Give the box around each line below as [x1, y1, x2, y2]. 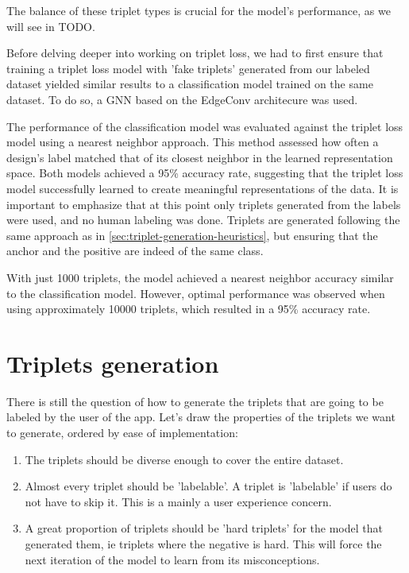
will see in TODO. [6, 17, 95, 34]
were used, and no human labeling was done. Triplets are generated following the [6, 211, 400, 228]
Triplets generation [6, 347, 219, 379]
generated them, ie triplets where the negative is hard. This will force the [25, 535, 382, 552]
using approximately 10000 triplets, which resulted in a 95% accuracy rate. [6, 300, 371, 317]
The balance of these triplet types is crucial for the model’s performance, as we [6, 2, 391, 18]
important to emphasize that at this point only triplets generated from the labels [6, 196, 401, 212]
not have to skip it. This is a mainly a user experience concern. [25, 493, 332, 509]
